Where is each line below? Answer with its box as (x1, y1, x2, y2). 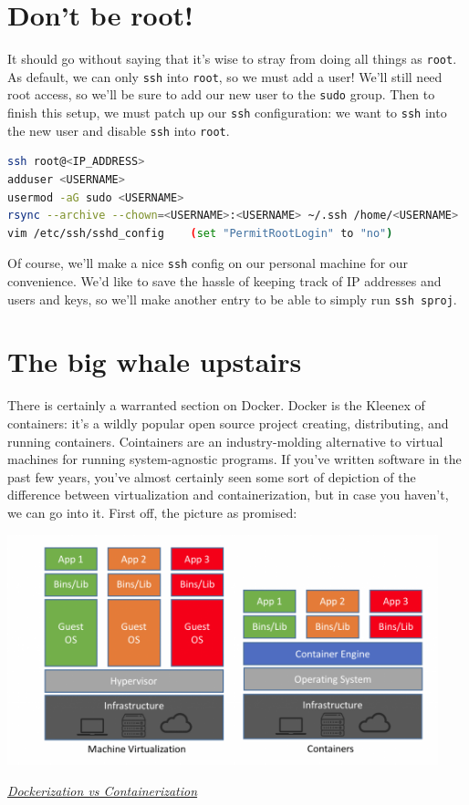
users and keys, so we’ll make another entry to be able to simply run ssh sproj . (7, 289, 457, 308)
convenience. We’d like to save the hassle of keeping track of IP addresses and (7, 272, 442, 291)
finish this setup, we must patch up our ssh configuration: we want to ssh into (7, 103, 447, 122)
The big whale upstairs (7, 343, 302, 380)
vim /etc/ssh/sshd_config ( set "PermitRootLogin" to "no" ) (7, 226, 393, 240)
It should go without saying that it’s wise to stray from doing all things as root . (7, 49, 457, 68)
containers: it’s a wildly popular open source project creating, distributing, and (7, 414, 449, 432)
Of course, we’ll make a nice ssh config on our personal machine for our (7, 253, 409, 273)
